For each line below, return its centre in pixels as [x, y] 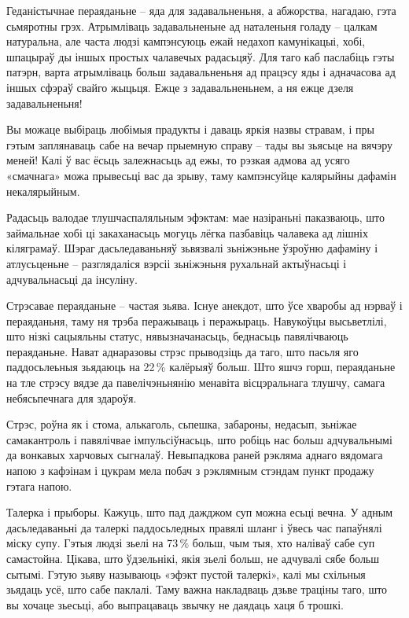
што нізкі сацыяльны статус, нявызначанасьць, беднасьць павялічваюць [177, 336]
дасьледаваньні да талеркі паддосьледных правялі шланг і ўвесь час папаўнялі [194, 527]
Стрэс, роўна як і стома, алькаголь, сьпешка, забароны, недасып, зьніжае [182, 424]
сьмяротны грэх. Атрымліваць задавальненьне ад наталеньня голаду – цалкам [192, 26]
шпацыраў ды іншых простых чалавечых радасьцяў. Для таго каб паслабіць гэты [201, 56]
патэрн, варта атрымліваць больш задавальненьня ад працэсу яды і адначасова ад [201, 72]
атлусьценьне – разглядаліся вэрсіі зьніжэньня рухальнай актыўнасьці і [177, 263]
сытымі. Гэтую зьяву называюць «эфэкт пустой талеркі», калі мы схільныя [186, 574]
